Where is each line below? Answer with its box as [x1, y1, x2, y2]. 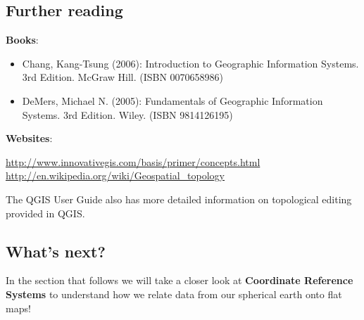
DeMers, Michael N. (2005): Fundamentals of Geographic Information [22, 93, 323, 108]
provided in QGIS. [6, 205, 85, 220]
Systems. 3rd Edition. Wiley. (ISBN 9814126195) [22, 107, 233, 122]
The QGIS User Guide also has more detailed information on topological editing [6, 191, 352, 206]
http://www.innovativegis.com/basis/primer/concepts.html [6, 154, 261, 169]
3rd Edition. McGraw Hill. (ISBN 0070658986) [22, 70, 224, 84]
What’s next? [6, 240, 106, 262]
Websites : [6, 131, 53, 146]
